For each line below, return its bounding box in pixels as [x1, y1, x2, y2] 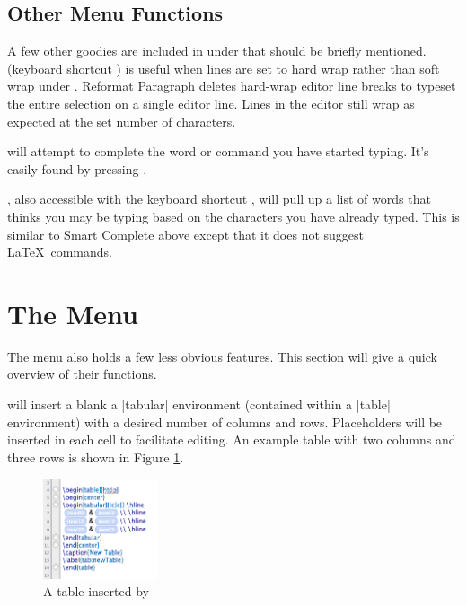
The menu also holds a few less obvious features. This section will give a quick [7, 347, 437, 365]
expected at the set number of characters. [7, 111, 236, 130]
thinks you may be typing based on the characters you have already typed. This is [7, 206, 460, 225]
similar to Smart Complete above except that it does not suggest [7, 224, 365, 243]
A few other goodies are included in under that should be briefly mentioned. [7, 41, 427, 60]
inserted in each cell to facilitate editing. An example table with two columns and [7, 430, 456, 449]
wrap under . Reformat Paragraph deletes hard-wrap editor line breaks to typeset [7, 76, 456, 95]
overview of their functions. [7, 364, 157, 383]
